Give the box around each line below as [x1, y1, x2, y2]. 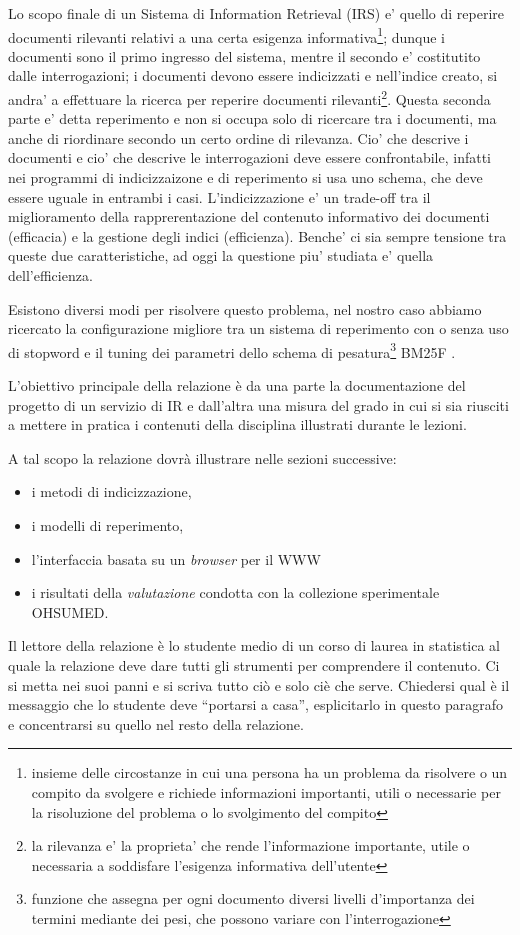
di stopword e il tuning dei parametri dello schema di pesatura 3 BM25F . [8, 338, 456, 362]
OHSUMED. [31, 601, 109, 622]
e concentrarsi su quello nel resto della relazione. [8, 713, 304, 734]
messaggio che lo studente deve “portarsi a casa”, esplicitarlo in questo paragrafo [8, 694, 503, 715]
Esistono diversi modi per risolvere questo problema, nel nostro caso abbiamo [8, 298, 482, 319]
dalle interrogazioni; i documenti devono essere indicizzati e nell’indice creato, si [8, 65, 498, 86]
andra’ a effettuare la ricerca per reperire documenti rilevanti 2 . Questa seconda [8, 86, 491, 109]
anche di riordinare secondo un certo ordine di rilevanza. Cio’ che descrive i [8, 127, 469, 148]
